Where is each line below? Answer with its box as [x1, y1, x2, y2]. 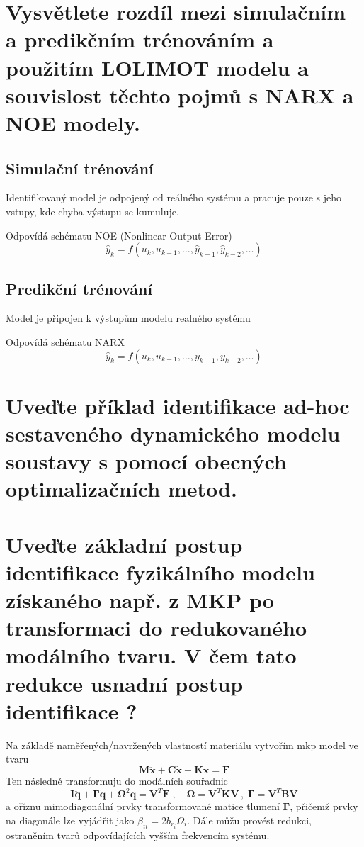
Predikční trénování [6, 277, 153, 299]
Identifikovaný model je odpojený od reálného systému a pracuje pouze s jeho [6, 190, 341, 205]
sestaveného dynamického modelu [6, 418, 341, 447]
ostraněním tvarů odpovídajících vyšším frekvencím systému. [6, 827, 270, 842]
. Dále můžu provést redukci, [187, 812, 312, 827]
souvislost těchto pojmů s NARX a [6, 80, 354, 109]
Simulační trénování [6, 157, 154, 179]
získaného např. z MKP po [6, 585, 274, 614]
